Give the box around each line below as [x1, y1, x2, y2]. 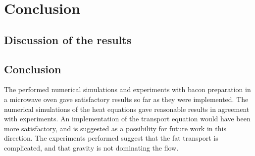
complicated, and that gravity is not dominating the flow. [4, 142, 179, 153]
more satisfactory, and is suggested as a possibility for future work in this [4, 123, 226, 133]
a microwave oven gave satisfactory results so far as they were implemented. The [4, 94, 249, 104]
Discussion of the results [4, 32, 132, 47]
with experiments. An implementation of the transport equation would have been [4, 113, 251, 124]
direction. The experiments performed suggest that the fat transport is [4, 133, 218, 143]
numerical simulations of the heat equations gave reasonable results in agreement [4, 104, 250, 114]
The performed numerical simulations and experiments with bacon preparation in [4, 84, 251, 95]
